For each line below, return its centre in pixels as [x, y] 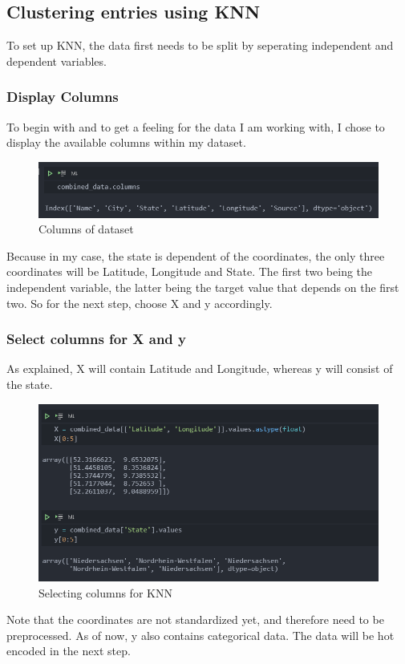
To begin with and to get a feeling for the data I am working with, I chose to [196, 126]
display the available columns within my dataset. [126, 142]
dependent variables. [57, 61]
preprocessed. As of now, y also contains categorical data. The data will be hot [200, 635]
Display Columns [63, 97]
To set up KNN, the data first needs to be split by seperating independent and [200, 45]
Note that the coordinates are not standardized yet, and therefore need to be [195, 619]
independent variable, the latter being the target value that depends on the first [203, 287]
